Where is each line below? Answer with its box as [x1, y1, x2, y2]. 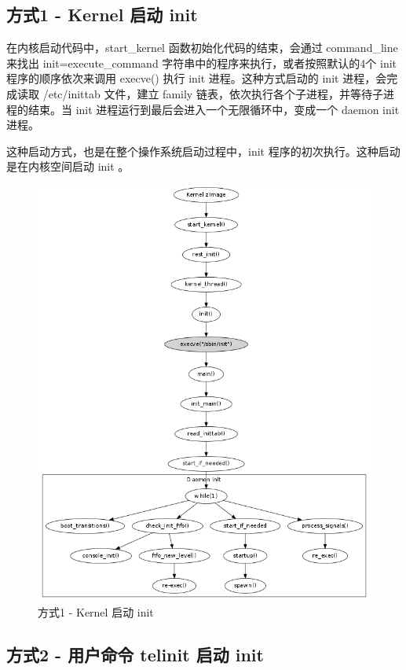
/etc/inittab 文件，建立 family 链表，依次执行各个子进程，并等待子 [42, 85, 383, 101]
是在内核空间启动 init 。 [6, 158, 130, 175]
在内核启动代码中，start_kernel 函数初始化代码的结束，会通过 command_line [6, 39, 398, 56]
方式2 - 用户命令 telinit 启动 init [6, 642, 264, 667]
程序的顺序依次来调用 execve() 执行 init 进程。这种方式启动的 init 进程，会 [6, 70, 387, 87]
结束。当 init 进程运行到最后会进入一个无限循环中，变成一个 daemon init [27, 101, 400, 117]
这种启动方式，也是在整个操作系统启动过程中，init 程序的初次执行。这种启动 [6, 142, 401, 159]
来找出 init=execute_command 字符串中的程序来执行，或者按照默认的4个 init [6, 54, 397, 71]
